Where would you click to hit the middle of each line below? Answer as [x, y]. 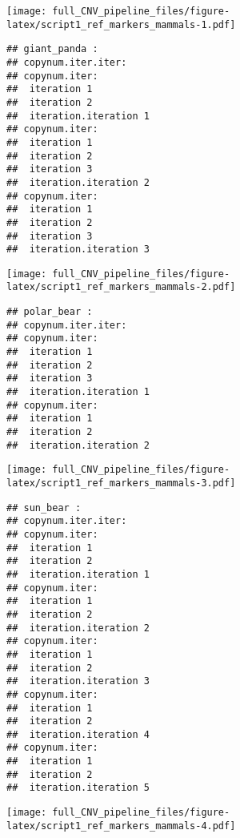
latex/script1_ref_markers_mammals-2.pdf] [121, 287]
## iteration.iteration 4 [78, 734]
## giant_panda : [52, 49]
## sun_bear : [44, 508]
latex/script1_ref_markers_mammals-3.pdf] [121, 483]
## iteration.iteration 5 [78, 788]
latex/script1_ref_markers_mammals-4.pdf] [121, 826]
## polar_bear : [50, 312]
